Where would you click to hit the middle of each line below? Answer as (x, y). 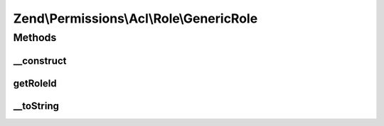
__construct (40, 61)
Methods (35, 38)
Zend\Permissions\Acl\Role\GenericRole (135, 18)
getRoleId (35, 83)
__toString (36, 106)
